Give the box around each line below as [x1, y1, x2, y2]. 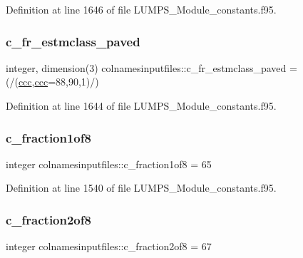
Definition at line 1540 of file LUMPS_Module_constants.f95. [6, 180, 277, 195]
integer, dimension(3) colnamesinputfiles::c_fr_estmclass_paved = [6, 60, 297, 75]
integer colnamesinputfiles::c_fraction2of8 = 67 [6, 239, 212, 254]
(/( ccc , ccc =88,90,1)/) [6, 74, 99, 89]
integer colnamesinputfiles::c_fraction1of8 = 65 [6, 156, 212, 171]
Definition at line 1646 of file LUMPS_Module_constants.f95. [6, 2, 277, 16]
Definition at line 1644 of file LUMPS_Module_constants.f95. [6, 98, 277, 113]
